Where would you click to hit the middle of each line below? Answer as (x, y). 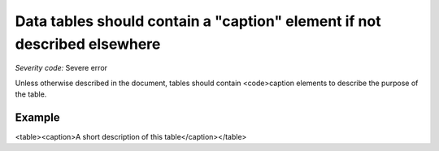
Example (37, 117)
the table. (31, 94)
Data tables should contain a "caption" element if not (198, 21)
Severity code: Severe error (61, 68)
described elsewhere (88, 44)
